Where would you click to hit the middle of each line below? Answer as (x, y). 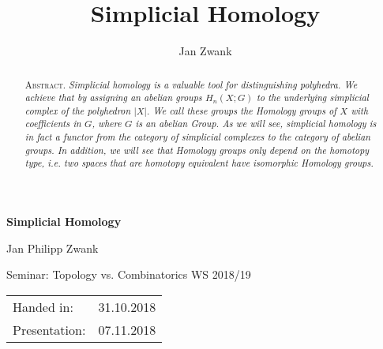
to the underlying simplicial (313, 98)
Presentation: (49, 329)
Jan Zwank (205, 51)
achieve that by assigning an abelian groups (113, 98)
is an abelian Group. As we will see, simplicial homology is (256, 124)
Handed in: (43, 306)
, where (107, 124)
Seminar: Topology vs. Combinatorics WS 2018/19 (129, 274)
